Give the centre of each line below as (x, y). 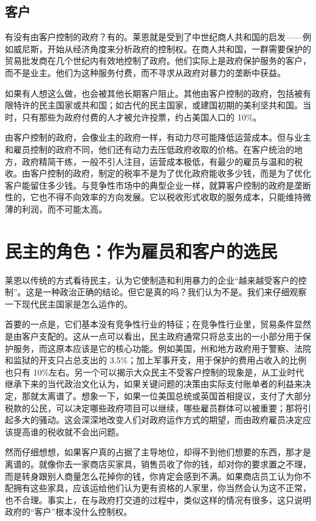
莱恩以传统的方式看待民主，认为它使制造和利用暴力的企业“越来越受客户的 (152, 280)
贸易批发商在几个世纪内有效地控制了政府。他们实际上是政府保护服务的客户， (158, 61)
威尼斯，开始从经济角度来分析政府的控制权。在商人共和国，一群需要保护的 (162, 48)
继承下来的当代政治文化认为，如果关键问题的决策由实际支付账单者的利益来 (154, 384)
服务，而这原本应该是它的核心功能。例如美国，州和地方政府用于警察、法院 (162, 348)
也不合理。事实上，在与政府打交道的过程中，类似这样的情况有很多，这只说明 (158, 499)
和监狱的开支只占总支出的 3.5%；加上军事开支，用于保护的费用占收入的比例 (156, 360)
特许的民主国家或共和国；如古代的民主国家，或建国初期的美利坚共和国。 (158, 105)
